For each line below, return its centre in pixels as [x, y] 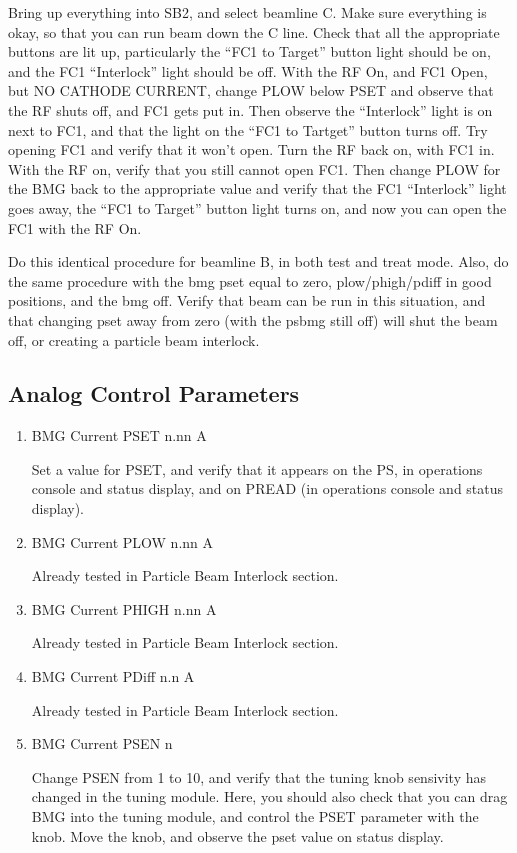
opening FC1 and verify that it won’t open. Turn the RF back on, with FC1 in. [251, 149]
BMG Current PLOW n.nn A [122, 541]
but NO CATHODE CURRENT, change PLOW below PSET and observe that [251, 90]
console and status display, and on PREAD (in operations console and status [267, 488]
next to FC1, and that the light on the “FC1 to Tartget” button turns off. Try [248, 129]
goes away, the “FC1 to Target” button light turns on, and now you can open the [257, 207]
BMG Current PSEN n [102, 743]
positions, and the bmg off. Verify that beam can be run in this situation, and [247, 300]
